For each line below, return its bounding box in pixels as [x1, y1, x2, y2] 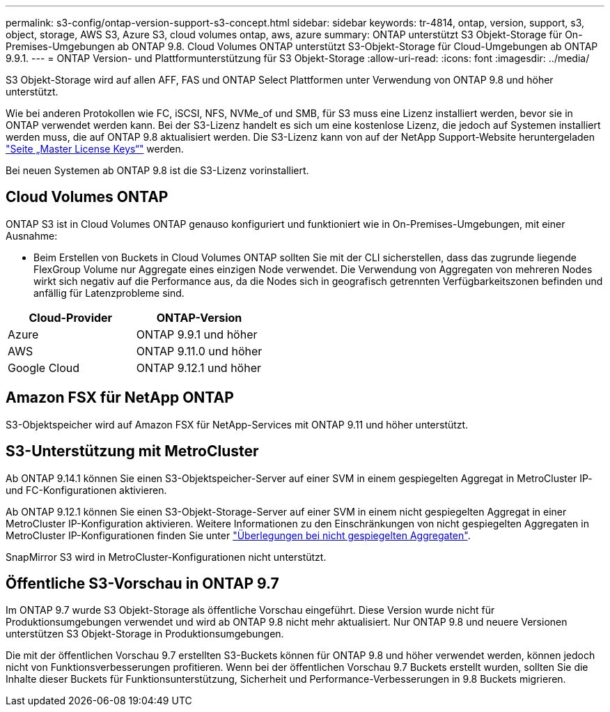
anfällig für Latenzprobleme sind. [33, 286, 185, 299]
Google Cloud [8, 360, 80, 375]
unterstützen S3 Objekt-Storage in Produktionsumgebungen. [6, 628, 284, 640]
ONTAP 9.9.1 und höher [136, 327, 258, 341]
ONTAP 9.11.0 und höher [136, 343, 263, 358]
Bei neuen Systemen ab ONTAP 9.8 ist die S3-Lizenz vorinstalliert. [6, 164, 309, 176]
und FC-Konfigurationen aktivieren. [6, 483, 167, 496]
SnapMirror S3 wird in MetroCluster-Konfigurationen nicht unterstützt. [6, 550, 327, 563]
